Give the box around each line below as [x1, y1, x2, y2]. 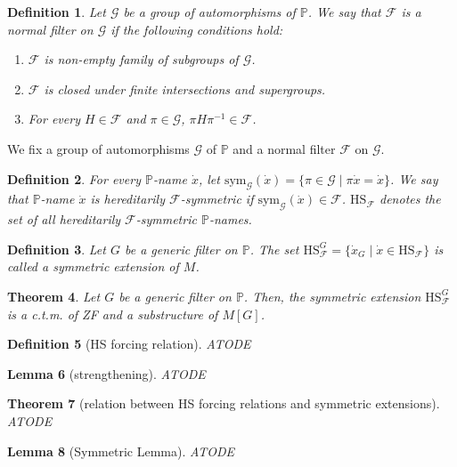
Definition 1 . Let [7, 3, 106, 20]
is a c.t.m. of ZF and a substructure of [7, 304, 218, 323]
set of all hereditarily [7, 210, 121, 229]
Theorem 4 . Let [7, 286, 101, 305]
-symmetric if [180, 189, 254, 208]
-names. [208, 210, 252, 229]
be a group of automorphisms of [123, 3, 296, 20]
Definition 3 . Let [7, 239, 106, 258]
